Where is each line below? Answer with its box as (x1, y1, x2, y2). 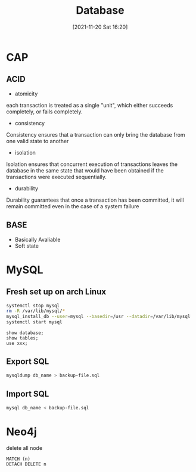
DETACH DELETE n (6, 461, 46, 467)
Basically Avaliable (14, 236, 61, 243)
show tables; (6, 335, 39, 341)
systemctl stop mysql (6, 303, 60, 309)
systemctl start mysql (6, 319, 63, 325)
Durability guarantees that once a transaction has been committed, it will (6, 196, 184, 203)
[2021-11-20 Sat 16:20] (72, 23, 128, 30)
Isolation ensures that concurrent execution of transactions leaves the (6, 161, 178, 168)
